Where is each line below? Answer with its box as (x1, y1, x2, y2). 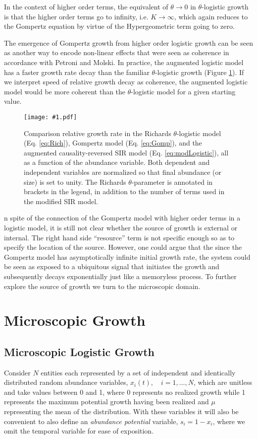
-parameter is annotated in (131, 176, 213, 187)
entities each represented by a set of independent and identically (41, 367, 236, 377)
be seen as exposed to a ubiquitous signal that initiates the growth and (4, 261, 219, 272)
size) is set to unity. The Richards (24, 176, 126, 187)
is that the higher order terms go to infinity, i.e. (4, 11, 149, 21)
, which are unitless (193, 377, 252, 387)
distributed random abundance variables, (4, 377, 128, 387)
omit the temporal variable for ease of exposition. (4, 426, 154, 436)
